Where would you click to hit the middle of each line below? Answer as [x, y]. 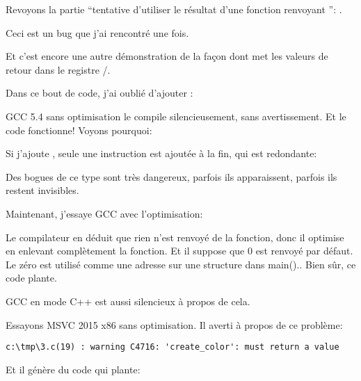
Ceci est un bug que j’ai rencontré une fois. [97, 32]
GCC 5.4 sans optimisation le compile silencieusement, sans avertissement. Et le [176, 116]
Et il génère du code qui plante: [73, 369]
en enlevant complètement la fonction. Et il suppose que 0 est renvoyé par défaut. [179, 251]
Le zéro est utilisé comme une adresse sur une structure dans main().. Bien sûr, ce [181, 264]
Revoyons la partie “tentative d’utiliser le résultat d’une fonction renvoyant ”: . [174, 9]
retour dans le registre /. [58, 69]
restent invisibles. [42, 190]
